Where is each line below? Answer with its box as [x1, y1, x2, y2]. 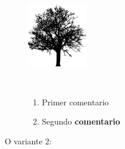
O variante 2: [5, 135, 52, 147]
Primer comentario [41, 95, 109, 108]
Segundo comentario [41, 115, 120, 127]
